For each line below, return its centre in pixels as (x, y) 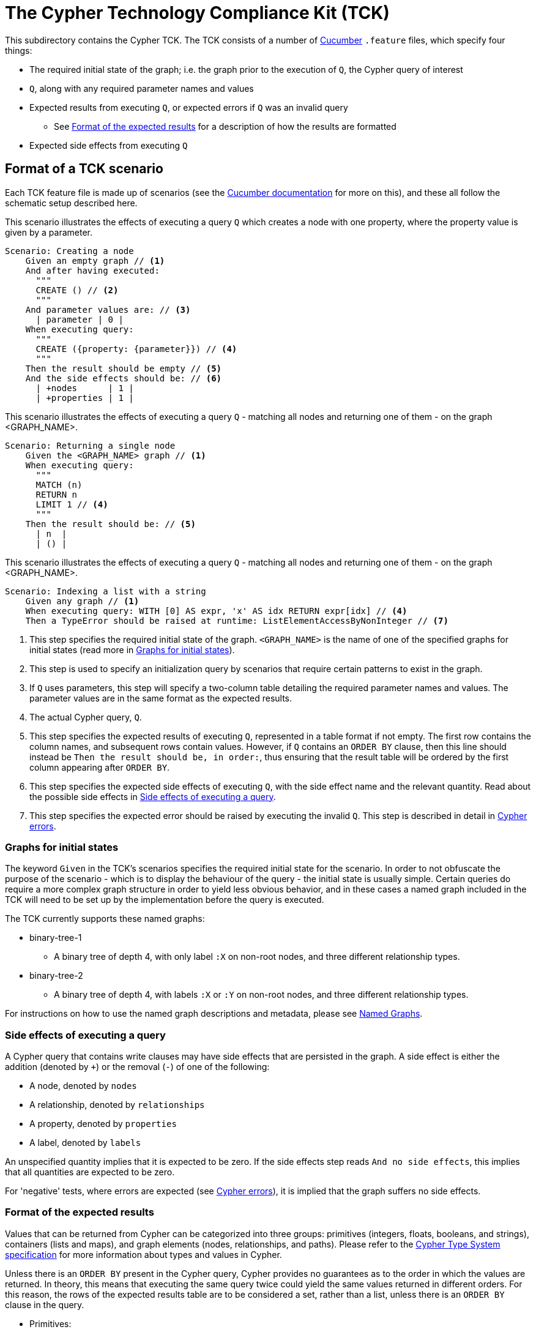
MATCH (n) (59, 485)
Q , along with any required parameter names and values (142, 88)
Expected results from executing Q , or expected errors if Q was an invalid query (189, 107)
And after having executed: (92, 270)
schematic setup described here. (71, 203)
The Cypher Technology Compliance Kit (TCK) (197, 13)
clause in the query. (45, 1304)
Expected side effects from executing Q (109, 145)
